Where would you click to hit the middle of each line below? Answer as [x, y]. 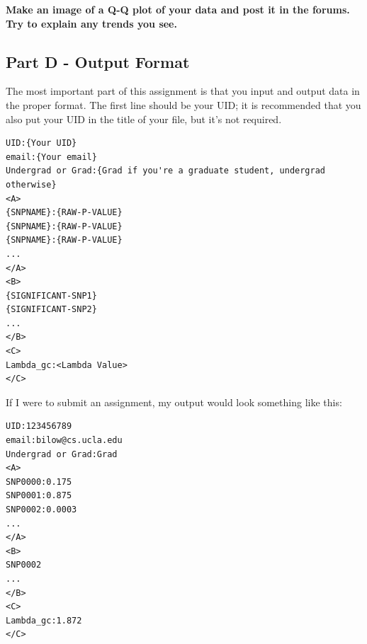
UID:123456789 [39, 426]
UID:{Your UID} [41, 143]
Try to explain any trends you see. [91, 23]
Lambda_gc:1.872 [44, 620]
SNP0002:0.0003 [41, 510]
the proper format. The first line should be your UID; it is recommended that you [183, 104]
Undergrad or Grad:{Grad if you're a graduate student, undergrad [166, 171]
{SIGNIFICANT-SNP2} [51, 310]
